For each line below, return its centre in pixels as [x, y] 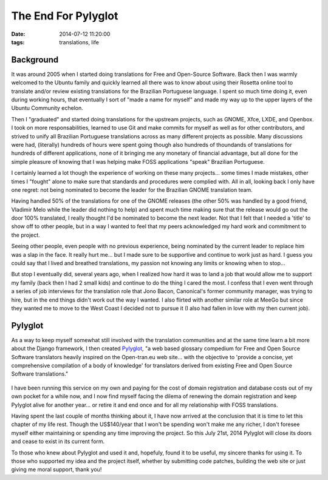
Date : [18, 34]
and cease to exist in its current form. [58, 441]
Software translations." [40, 374]
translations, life [79, 42]
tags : [18, 42]
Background [35, 60]
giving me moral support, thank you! [56, 470]
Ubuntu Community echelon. [47, 108]
